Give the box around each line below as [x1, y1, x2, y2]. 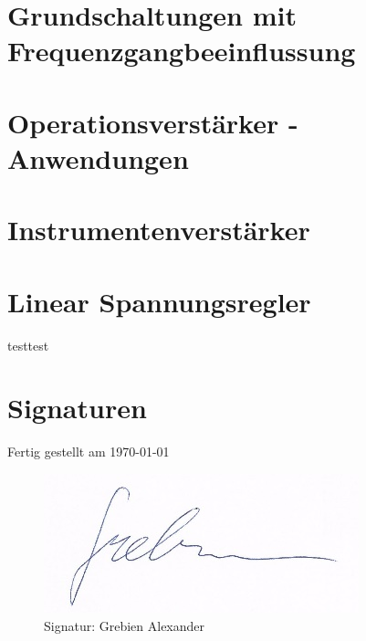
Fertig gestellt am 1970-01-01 [7, 442, 170, 461]
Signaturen [7, 389, 147, 426]
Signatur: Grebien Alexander [44, 615, 205, 635]
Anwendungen [7, 139, 189, 176]
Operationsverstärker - [7, 103, 298, 141]
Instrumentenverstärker [7, 211, 310, 248]
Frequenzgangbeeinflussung [7, 32, 356, 69]
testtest [7, 335, 49, 354]
